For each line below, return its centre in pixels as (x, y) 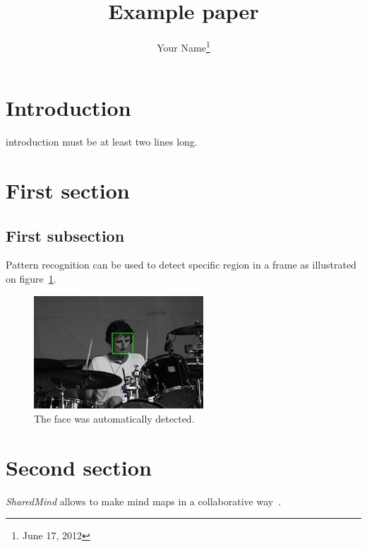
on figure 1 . (31, 279)
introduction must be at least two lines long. (102, 142)
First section (68, 190)
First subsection (65, 235)
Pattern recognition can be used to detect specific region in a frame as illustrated (181, 265)
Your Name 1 (183, 46)
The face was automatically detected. (114, 418)
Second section (79, 467)
